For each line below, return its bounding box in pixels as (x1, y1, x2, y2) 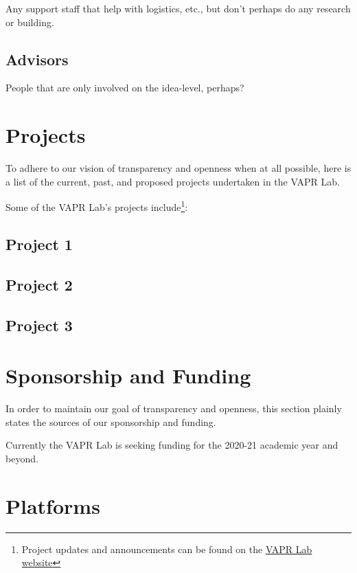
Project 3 (5, 314, 73, 335)
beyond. (5, 451, 38, 465)
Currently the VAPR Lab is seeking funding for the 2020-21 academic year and (5, 438, 338, 452)
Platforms (5, 491, 100, 519)
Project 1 (5, 233, 73, 254)
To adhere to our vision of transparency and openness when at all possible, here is (5, 161, 352, 175)
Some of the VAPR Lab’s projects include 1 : (5, 198, 188, 214)
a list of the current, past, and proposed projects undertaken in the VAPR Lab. (5, 174, 340, 188)
